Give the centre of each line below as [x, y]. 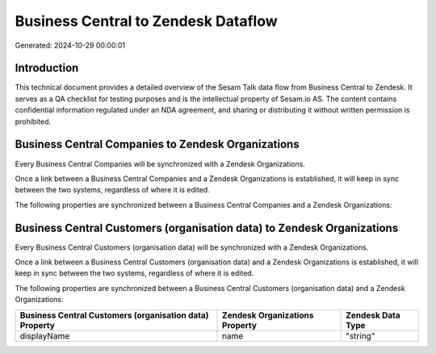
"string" [361, 335]
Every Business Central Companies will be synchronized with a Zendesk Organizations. [160, 164]
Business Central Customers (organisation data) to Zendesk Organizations [207, 228]
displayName [45, 335]
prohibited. [33, 121]
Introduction [47, 68]
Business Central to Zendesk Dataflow [146, 21]
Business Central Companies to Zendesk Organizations [157, 144]
